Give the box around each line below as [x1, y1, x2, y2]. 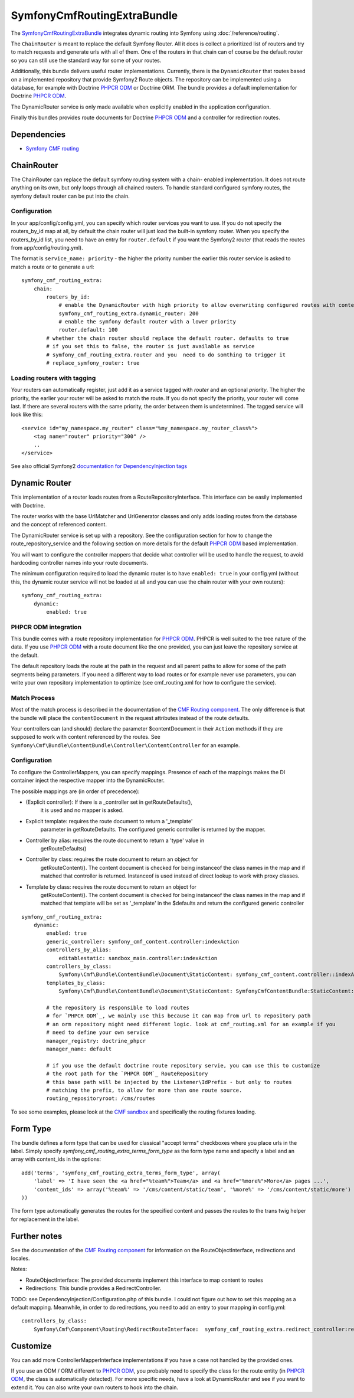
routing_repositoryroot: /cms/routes [46, 1095, 156, 1102]
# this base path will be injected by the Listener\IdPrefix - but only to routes [46, 1079, 292, 1085]
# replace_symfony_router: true [46, 360, 140, 366]
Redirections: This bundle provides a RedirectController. [25, 1285, 162, 1292]
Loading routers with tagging [11, 374, 96, 382]
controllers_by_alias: [46, 947, 112, 953]
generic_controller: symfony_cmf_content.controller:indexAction [46, 938, 240, 945]
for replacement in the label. [11, 1216, 80, 1223]
